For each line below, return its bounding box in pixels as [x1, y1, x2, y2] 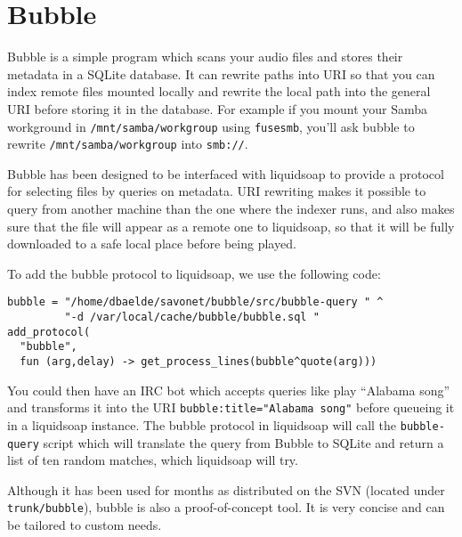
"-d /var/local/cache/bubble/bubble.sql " [64, 311, 320, 324]
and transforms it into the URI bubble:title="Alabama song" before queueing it [7, 398, 455, 417]
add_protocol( [7, 325, 91, 338]
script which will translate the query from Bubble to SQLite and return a [43, 433, 444, 452]
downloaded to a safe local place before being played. [7, 234, 296, 253]
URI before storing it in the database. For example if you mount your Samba [7, 99, 428, 118]
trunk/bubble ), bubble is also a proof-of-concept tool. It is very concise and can [7, 498, 445, 517]
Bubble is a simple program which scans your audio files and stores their [7, 47, 403, 66]
